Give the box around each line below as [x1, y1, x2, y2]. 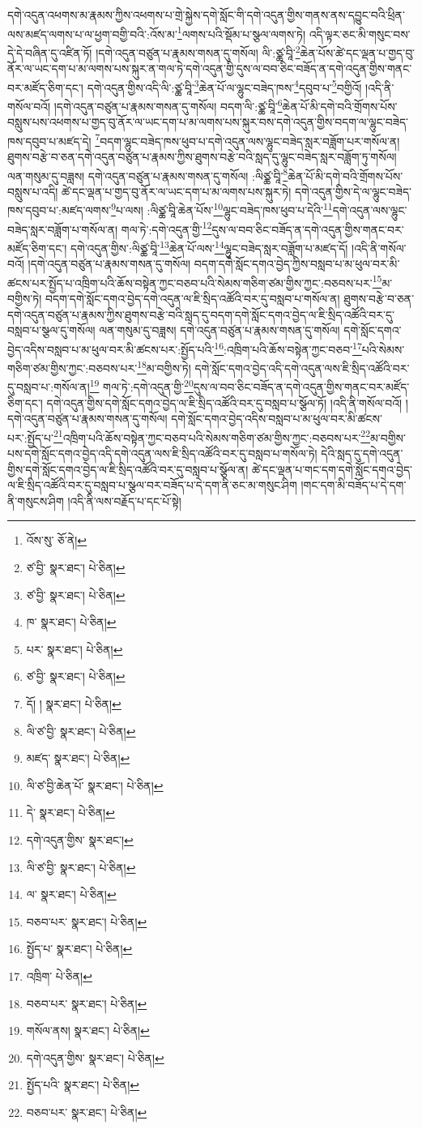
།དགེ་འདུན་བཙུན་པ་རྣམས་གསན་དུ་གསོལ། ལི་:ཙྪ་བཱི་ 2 [96, 41, 301, 61]
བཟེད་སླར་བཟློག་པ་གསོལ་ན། [7, 220, 118, 237]
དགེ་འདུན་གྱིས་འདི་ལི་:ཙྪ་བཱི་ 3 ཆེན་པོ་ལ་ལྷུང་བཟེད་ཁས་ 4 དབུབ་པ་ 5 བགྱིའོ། [87, 76, 362, 96]
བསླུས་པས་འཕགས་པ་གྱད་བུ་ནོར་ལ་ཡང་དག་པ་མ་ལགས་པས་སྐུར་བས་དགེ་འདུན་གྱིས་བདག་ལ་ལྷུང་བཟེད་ [7, 113, 409, 130]
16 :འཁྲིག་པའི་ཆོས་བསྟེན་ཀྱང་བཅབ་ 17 [214, 338, 362, 357]
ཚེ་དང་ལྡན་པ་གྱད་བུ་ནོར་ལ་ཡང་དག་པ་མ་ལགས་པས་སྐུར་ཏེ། [62, 182, 292, 199]
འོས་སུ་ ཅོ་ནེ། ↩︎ [26, 532, 87, 549]
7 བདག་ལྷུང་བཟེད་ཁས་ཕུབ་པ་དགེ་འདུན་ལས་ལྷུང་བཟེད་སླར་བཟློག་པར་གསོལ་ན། [95, 130, 400, 149]
